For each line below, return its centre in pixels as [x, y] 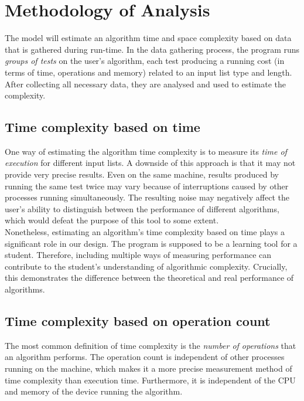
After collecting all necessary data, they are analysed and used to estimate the [145, 84]
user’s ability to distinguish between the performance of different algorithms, [142, 208]
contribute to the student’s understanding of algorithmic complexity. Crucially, [146, 266]
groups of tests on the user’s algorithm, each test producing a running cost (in [145, 61]
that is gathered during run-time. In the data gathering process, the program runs [152, 49]
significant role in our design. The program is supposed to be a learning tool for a [151, 243]
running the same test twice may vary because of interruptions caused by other [147, 186]
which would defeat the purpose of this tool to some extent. [112, 220]
